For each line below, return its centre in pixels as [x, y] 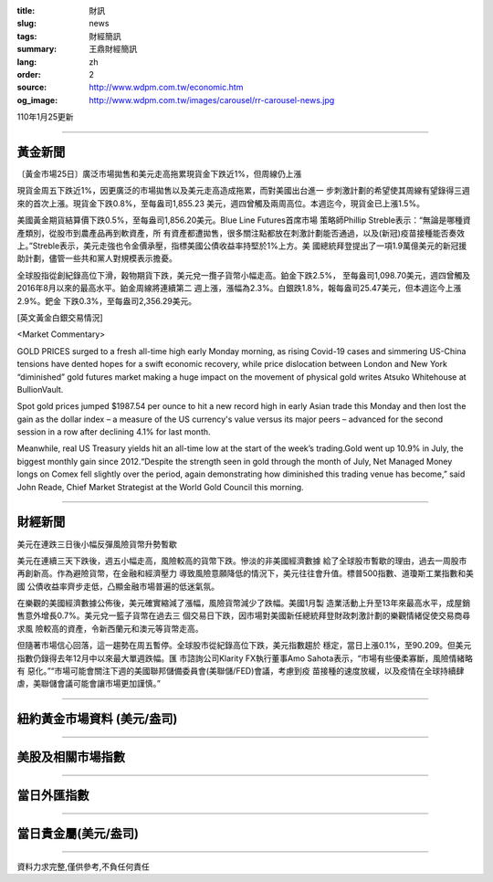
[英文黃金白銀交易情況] [60, 317]
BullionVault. [40, 389]
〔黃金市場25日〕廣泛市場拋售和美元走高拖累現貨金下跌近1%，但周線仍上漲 [159, 174]
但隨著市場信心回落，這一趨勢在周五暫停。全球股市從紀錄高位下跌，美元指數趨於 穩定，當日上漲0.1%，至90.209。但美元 [244, 646]
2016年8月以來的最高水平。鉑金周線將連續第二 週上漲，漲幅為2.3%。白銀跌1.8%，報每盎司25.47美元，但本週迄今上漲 [239, 289]
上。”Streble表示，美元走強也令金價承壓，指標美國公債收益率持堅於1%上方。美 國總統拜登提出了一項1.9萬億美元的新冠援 [242, 246]
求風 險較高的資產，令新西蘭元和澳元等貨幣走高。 [110, 628]
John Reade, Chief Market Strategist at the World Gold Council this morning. [161, 487]
